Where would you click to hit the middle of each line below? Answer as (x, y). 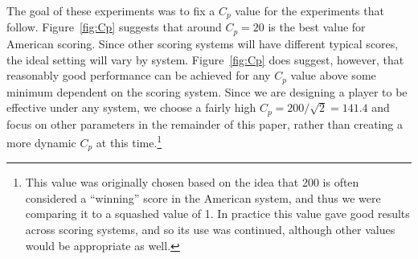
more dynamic (41, 142)
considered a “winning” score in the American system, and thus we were (203, 197)
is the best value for (317, 27)
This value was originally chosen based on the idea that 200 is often (192, 182)
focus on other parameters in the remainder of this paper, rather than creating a (205, 123)
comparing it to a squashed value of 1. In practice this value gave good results (217, 214)
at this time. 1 (129, 141)
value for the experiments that (309, 10)
